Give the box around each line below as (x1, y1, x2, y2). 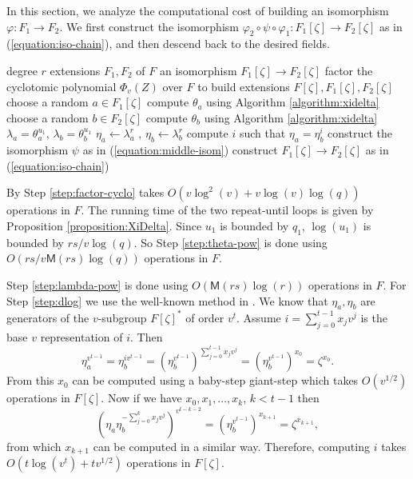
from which (6, 437, 62, 454)
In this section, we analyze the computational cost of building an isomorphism (6, 2, 389, 18)
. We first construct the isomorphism (59, 18, 239, 34)
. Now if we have (101, 389, 182, 406)
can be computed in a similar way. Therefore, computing (93, 437, 370, 454)
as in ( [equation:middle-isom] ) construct (82, 142, 278, 158)
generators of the (6, 309, 89, 325)
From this (6, 372, 54, 389)
